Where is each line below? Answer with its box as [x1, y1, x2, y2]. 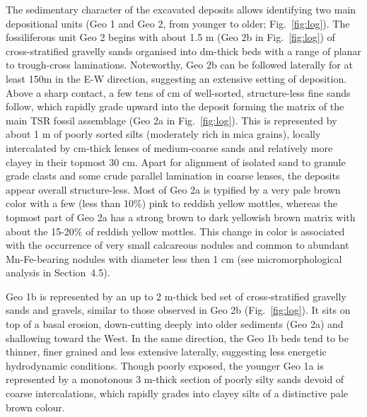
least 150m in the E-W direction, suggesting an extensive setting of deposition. [6, 71, 347, 86]
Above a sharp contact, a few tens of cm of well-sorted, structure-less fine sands [6, 85, 351, 100]
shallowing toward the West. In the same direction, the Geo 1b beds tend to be [6, 330, 349, 345]
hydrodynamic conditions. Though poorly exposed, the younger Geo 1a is [6, 358, 324, 372]
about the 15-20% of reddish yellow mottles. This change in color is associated [6, 223, 345, 238]
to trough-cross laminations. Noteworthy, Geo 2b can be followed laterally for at [6, 57, 353, 72]
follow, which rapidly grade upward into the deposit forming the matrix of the [6, 99, 344, 114]
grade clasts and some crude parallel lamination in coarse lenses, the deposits [6, 168, 340, 183]
